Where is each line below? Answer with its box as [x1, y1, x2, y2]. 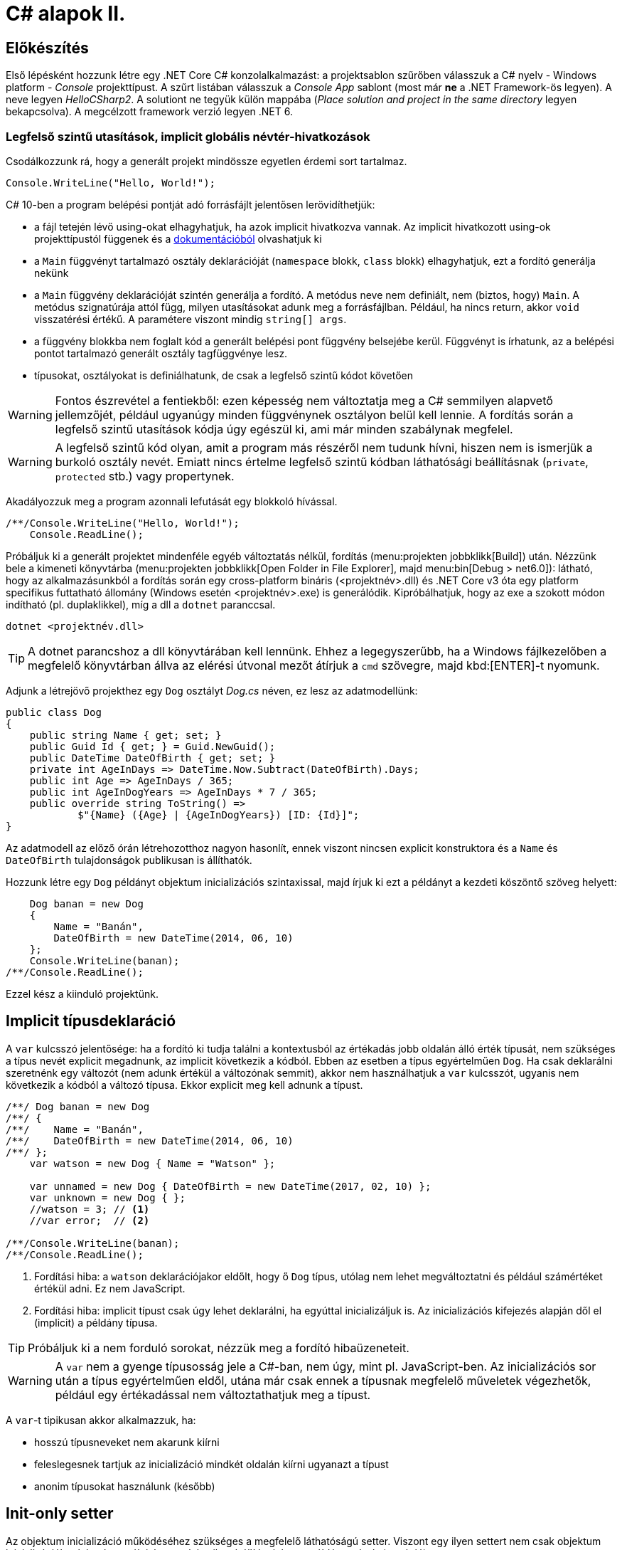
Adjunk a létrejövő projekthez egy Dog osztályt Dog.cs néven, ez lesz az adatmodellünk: [6, 684, 418, 697]
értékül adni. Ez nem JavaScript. [34, 1282, 186, 1295]
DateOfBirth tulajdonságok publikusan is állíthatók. [6, 853, 252, 866]
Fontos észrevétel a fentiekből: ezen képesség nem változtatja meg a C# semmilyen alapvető [55, 393, 553, 408]
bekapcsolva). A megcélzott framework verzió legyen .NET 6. [6, 105, 294, 118]
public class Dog [6, 706, 102, 718]
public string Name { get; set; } [29, 729, 222, 741]
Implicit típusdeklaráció [6, 1012, 176, 1030]
